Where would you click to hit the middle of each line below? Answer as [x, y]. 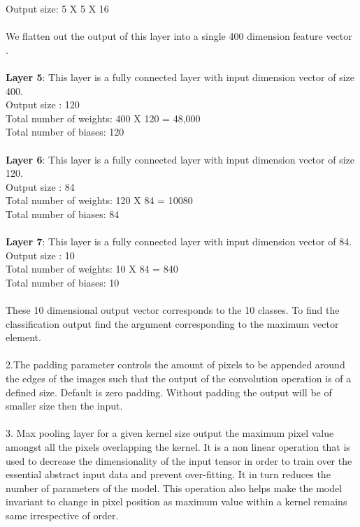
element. [23, 337]
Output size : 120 [43, 104]
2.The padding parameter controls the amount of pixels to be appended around [175, 364]
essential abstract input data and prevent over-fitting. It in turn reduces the [168, 474]
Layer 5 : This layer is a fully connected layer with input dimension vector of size [180, 77]
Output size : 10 [40, 255]
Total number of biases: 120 [65, 132]
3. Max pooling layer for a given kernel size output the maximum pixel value [170, 433]
